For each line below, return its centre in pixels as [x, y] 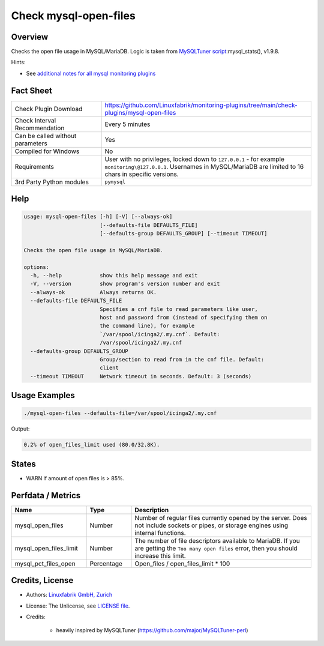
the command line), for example [147, 326]
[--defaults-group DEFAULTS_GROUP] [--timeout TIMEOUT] [183, 234]
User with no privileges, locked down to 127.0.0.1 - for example [195, 159]
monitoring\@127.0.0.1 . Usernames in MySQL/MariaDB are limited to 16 [204, 166]
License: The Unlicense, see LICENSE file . [78, 606]
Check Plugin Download [49, 109]
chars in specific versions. [142, 174]
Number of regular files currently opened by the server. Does [221, 518]
